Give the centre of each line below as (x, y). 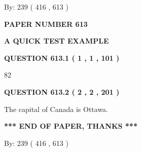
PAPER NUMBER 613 (46, 24)
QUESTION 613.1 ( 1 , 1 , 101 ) (62, 58)
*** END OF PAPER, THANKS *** (71, 126)
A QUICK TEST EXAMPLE (57, 41)
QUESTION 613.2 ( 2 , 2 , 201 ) (62, 91)
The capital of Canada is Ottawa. (56, 109)
